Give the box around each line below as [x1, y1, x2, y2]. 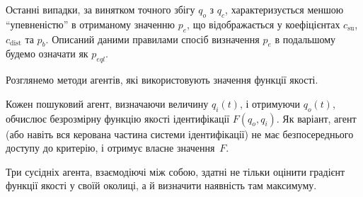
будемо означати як [6, 46, 88, 61]
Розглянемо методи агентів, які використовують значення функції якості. [6, 72, 318, 87]
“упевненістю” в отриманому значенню [6, 16, 175, 31]
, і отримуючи [239, 96, 300, 111]
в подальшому [275, 31, 336, 46]
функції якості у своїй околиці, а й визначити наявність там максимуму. [6, 178, 317, 193]
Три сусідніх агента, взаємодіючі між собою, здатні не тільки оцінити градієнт [6, 164, 345, 179]
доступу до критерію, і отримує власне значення [6, 140, 215, 155]
